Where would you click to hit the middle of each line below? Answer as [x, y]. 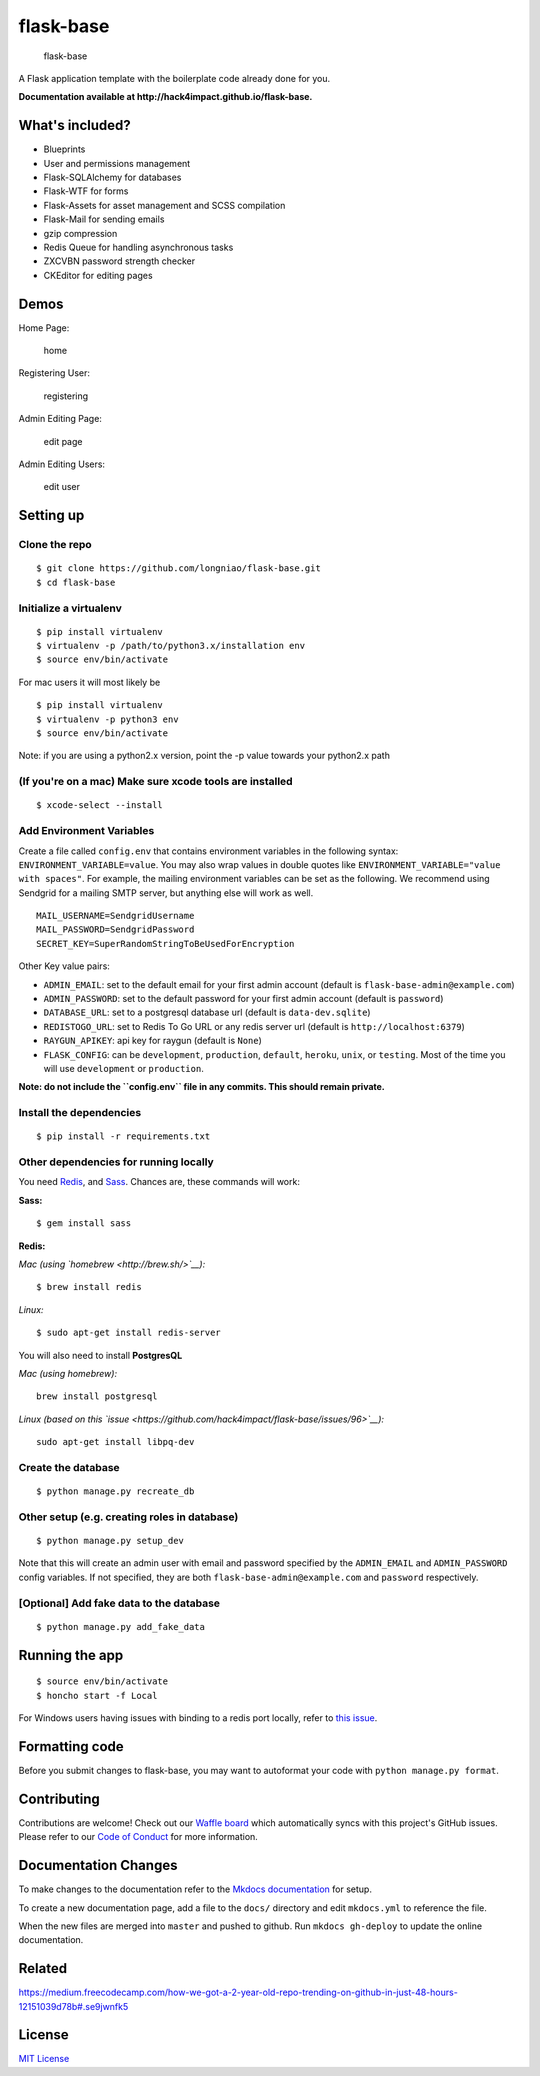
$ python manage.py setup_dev [110, 1541]
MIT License [44, 2059]
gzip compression [80, 233]
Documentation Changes [98, 1865]
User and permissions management [117, 163]
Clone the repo [55, 545]
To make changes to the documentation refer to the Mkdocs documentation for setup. [195, 1889]
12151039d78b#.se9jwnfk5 [73, 2006]
